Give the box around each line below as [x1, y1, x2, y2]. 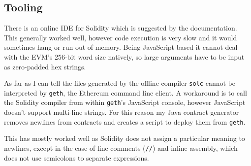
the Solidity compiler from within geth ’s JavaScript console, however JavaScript [4, 97, 246, 107]
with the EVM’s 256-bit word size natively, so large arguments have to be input [4, 51, 245, 62]
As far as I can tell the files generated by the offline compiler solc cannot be [4, 78, 235, 88]
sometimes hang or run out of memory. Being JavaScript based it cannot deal [4, 42, 238, 52]
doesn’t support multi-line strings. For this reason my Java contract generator [4, 107, 239, 117]
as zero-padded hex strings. [4, 61, 86, 71]
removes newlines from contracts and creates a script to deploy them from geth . [4, 116, 246, 127]
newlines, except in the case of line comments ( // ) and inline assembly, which [4, 142, 238, 153]
